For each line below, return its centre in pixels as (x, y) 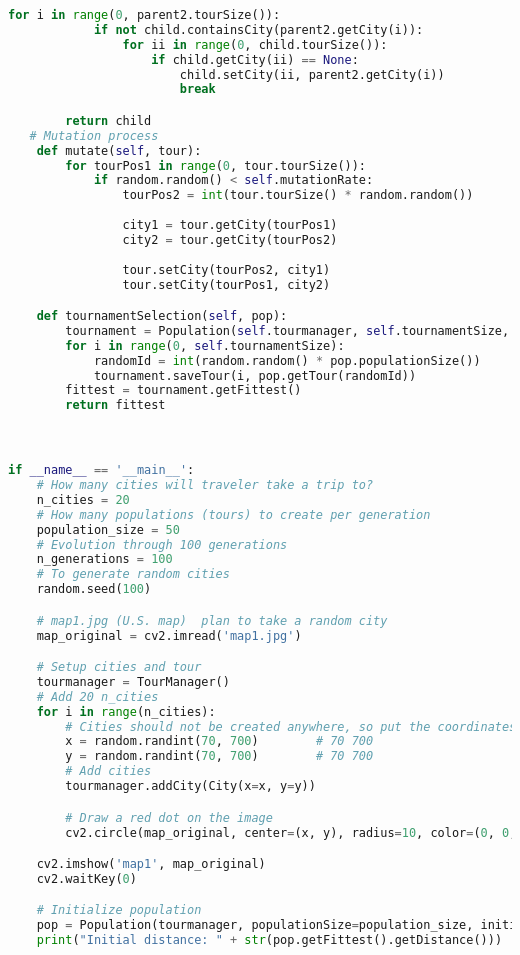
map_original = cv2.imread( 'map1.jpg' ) (169, 635)
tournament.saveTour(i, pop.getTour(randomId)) (255, 375)
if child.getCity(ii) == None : (255, 59)
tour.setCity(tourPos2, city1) (226, 269)
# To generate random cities (133, 574)
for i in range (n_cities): (126, 711)
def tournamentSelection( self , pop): (162, 316)
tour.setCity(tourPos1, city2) (226, 284)
